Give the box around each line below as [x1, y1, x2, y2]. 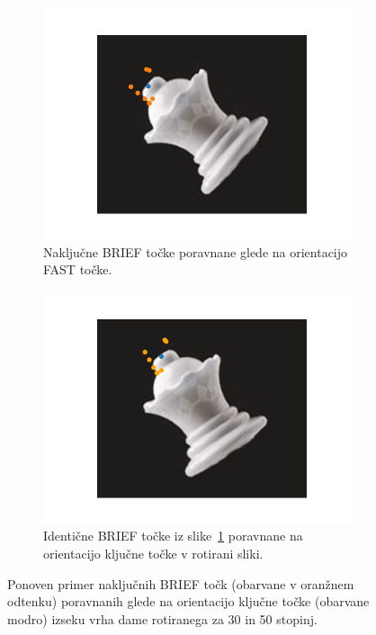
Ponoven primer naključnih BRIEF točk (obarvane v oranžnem [7, 574, 354, 593]
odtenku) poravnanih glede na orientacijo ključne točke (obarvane [7, 592, 370, 611]
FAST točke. [43, 260, 112, 279]
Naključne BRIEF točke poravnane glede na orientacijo [43, 242, 348, 261]
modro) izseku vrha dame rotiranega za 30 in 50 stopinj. [7, 609, 318, 628]
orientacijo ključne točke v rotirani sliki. [43, 543, 264, 562]
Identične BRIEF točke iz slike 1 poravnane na [43, 526, 303, 545]
